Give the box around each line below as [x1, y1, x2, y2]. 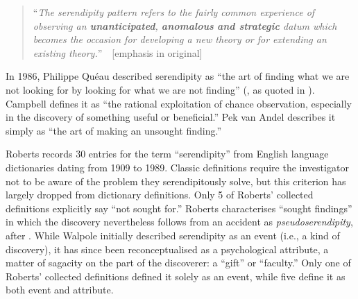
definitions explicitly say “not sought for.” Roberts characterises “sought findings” [6, 200, 352, 215]
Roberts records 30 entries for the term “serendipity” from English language [6, 146, 329, 161]
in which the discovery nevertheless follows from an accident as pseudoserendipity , [6, 214, 353, 229]
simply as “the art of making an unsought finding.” [6, 123, 222, 137]
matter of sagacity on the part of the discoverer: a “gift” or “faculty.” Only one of [6, 255, 351, 270]
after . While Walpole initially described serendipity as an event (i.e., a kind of [6, 228, 340, 242]
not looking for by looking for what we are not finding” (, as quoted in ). [6, 82, 315, 96]
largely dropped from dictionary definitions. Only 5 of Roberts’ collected [6, 187, 314, 202]
